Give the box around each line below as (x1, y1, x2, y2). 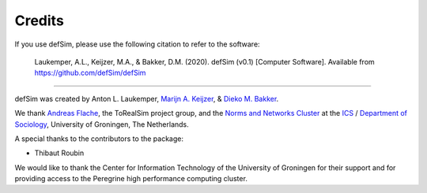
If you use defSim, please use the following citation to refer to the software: (14, 39, 260, 49)
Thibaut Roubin (34, 148, 85, 158)
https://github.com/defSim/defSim (34, 68, 146, 78)
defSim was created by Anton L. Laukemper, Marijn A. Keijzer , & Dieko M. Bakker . (14, 94, 279, 103)
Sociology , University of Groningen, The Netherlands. (14, 119, 189, 129)
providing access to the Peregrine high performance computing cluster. (14, 174, 248, 184)
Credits (14, 12, 65, 29)
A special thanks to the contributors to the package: (14, 134, 183, 143)
